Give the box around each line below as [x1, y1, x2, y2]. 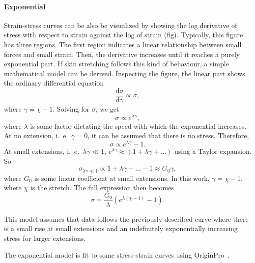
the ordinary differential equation [4, 78, 104, 88]
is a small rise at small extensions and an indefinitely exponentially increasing [4, 223, 238, 234]
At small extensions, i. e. [4, 146, 80, 156]
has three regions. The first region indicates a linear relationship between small [4, 39, 242, 49]
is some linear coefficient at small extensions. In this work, [34, 173, 210, 183]
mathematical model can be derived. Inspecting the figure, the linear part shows [4, 68, 245, 78]
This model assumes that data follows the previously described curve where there [4, 213, 249, 224]
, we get [95, 104, 119, 114]
